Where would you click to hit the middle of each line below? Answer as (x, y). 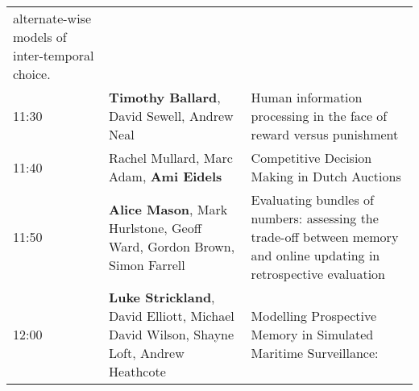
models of (40, 37)
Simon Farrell (147, 264)
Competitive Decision (311, 158)
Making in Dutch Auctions (326, 176)
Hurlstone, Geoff (156, 227)
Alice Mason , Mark (168, 209)
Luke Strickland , (162, 297)
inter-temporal (54, 55)
